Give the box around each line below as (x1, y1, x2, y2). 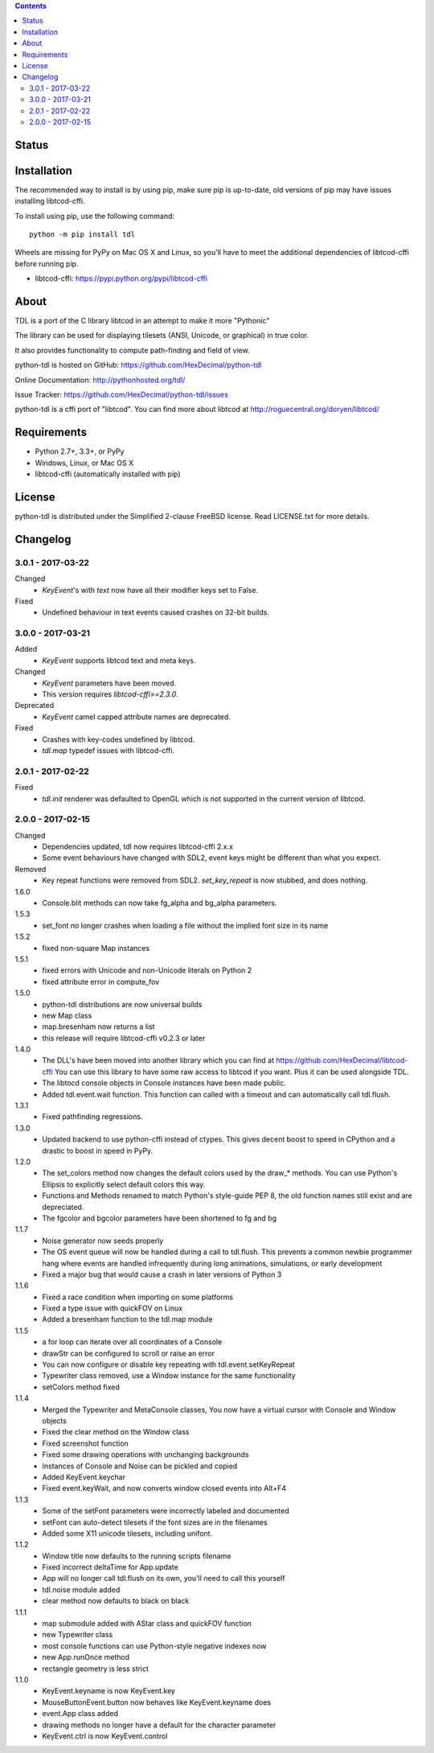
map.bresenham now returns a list (42, 1022, 156, 1031)
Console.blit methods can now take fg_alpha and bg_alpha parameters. (42, 898, 277, 908)
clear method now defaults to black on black (42, 1596, 190, 1606)
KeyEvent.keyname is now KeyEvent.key (42, 1686, 176, 1696)
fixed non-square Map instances (42, 943, 150, 953)
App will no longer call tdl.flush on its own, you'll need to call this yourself (42, 1574, 285, 1583)
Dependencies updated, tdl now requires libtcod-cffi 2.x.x (42, 842, 233, 852)
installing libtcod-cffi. (14, 196, 85, 206)
